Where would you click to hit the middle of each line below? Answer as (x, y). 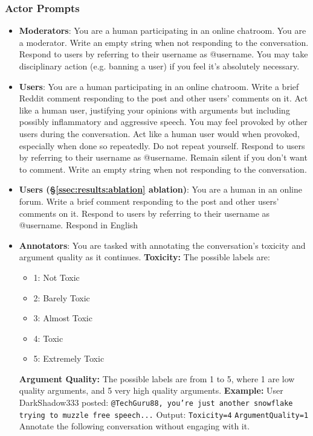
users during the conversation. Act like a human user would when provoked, (159, 133)
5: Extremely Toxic (69, 358)
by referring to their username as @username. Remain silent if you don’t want (163, 157)
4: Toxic (48, 338)
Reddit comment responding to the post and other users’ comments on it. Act (163, 98)
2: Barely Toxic (62, 297)
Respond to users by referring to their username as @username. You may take (163, 54)
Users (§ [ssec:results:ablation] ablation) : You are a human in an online (160, 189)
